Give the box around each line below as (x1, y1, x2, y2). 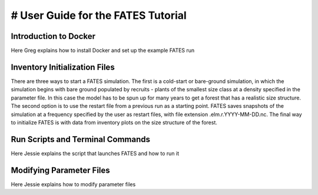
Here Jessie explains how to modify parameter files (11, 180, 136, 188)
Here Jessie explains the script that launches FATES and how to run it (11, 150, 180, 157)
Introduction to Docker (11, 31, 96, 41)
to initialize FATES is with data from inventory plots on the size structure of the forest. (11, 118, 218, 126)
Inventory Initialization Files (11, 62, 115, 72)
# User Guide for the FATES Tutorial (11, 9, 187, 22)
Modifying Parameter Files (11, 165, 110, 175)
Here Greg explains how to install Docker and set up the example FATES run (11, 47, 195, 54)
